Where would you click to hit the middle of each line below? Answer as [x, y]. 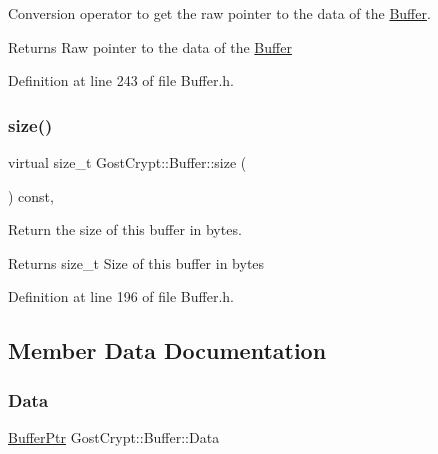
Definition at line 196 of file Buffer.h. [121, 296]
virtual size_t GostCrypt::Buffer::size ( [127, 162]
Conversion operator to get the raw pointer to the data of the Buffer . [219, 13]
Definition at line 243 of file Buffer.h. [121, 80]
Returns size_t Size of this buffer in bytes [136, 262]
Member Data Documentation [167, 350]
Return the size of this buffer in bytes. [125, 229]
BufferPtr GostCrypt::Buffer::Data [114, 436]
